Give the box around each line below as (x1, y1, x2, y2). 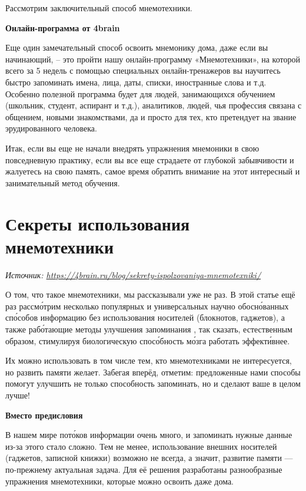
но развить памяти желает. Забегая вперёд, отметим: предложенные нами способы (5, 365, 301, 378)
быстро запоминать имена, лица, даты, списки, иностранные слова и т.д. (5, 75, 267, 88)
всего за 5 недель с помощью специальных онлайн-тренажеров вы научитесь (5, 64, 281, 77)
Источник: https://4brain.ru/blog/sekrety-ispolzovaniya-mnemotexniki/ (5, 268, 261, 281)
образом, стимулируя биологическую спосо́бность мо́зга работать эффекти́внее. (5, 334, 290, 347)
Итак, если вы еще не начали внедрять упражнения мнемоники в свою (5, 141, 260, 154)
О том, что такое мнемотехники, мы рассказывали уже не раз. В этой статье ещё (5, 288, 295, 301)
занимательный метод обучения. (5, 176, 120, 189)
